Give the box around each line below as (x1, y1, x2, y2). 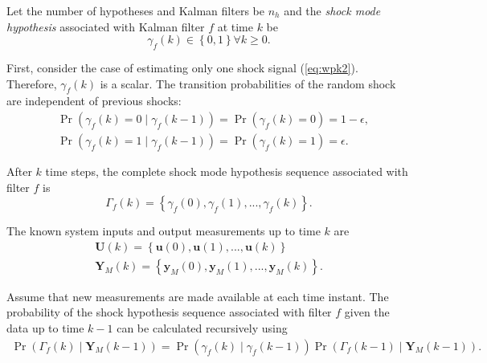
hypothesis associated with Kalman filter (6, 18, 205, 35)
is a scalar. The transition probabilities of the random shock (100, 75, 396, 92)
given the (344, 304, 390, 320)
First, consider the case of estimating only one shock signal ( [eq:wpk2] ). (6, 59, 358, 75)
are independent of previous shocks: (6, 92, 182, 109)
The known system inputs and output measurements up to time (6, 222, 321, 239)
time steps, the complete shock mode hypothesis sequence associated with (45, 163, 408, 180)
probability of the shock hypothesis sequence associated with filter (6, 304, 332, 320)
